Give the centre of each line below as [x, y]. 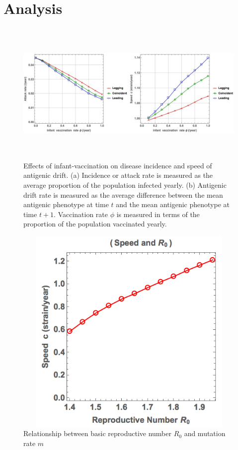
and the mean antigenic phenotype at [173, 204]
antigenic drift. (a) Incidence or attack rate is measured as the [118, 175]
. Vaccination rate [81, 214]
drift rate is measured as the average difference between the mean [123, 194]
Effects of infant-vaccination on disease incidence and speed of [118, 165]
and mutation [205, 433]
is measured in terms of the [158, 214]
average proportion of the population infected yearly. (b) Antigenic [125, 185]
